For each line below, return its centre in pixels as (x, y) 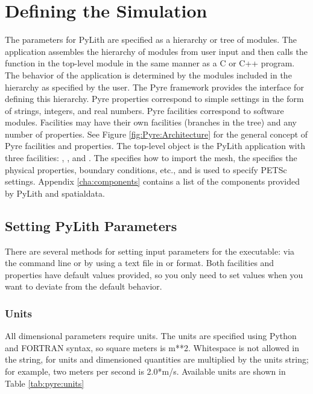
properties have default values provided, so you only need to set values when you (154, 274)
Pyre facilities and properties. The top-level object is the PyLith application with (155, 146)
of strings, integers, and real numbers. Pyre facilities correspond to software (144, 110)
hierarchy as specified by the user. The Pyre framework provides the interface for (154, 87)
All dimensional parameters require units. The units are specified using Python (151, 336)
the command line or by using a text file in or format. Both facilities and (140, 263)
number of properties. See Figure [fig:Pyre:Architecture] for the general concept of (156, 134)
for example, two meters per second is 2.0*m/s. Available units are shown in (145, 371)
